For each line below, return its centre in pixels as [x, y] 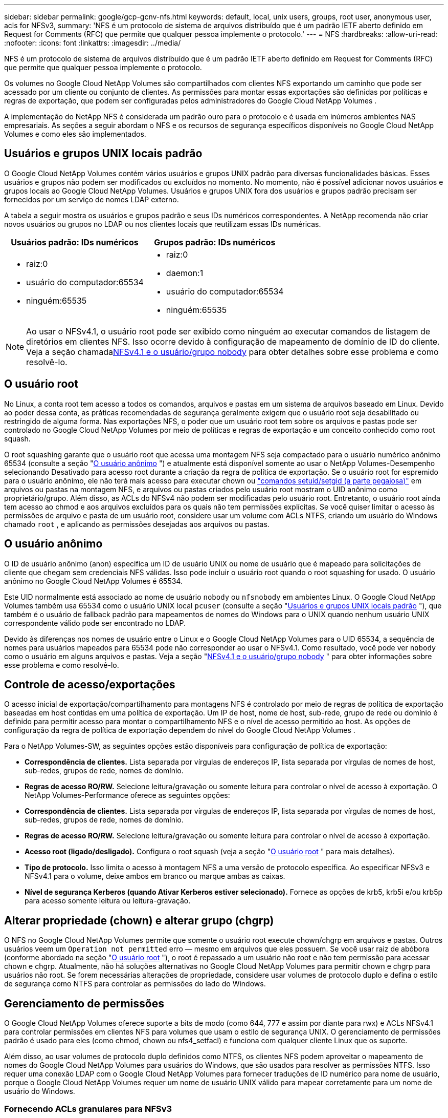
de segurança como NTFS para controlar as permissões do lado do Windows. [135, 984]
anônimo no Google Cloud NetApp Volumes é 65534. [93, 581]
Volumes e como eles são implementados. [75, 134]
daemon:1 [185, 273]
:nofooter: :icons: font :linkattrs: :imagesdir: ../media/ [93, 43]
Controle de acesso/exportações [90, 684]
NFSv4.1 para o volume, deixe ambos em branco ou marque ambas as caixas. [155, 876]
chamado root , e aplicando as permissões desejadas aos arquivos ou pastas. [137, 524]
